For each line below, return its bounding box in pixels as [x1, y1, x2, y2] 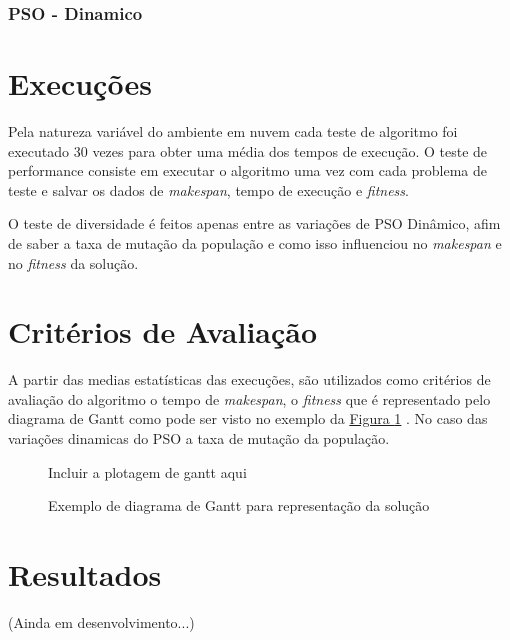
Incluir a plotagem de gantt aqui [48, 461, 247, 482]
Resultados [8, 554, 162, 594]
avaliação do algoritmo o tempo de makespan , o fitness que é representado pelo [8, 388, 491, 409]
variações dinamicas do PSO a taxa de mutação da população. [8, 428, 390, 449]
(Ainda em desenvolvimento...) [8, 611, 195, 632]
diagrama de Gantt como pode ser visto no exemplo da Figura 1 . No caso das [8, 408, 488, 429]
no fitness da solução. [8, 252, 139, 273]
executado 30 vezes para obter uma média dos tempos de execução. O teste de [8, 140, 488, 161]
